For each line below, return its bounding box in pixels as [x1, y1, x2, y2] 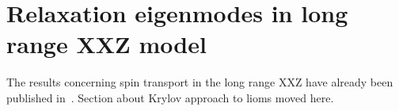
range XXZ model [6, 28, 207, 60]
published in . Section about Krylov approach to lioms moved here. [6, 89, 334, 105]
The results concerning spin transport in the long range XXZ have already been [6, 74, 393, 90]
